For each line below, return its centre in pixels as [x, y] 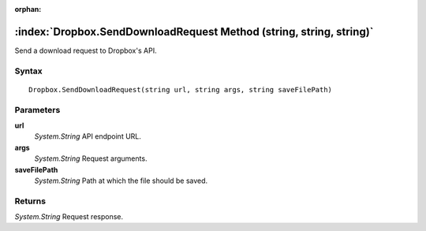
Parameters [37, 110]
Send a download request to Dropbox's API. [86, 50]
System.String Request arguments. [91, 158]
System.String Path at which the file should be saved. [121, 181]
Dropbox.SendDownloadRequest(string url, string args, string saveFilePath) [181, 89]
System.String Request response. [69, 217]
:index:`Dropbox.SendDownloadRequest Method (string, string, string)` [194, 32]
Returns [30, 201]
